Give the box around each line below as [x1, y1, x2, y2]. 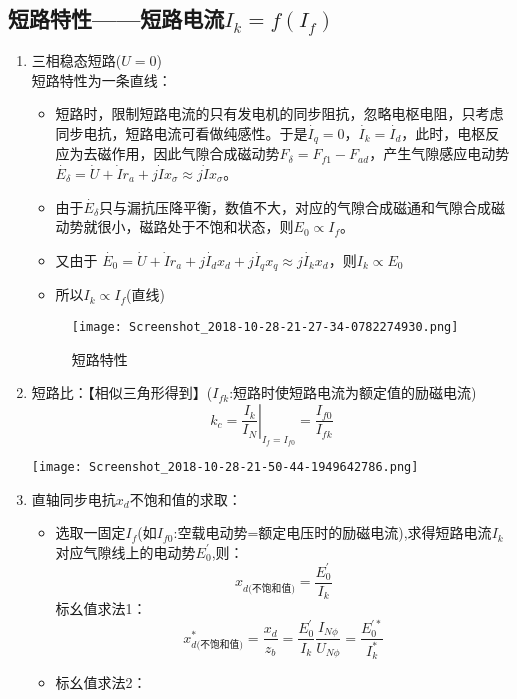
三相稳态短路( [31, 50, 122, 71]
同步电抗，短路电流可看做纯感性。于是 [55, 122, 308, 143]
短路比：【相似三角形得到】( [31, 382, 213, 403]
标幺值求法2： [55, 672, 147, 693]
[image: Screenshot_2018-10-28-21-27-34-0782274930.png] [71, 319, 459, 334]
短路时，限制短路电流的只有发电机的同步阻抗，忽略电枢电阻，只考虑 [55, 103, 504, 124]
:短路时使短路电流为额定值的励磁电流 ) [229, 382, 477, 403]
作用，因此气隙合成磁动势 [111, 143, 280, 164]
